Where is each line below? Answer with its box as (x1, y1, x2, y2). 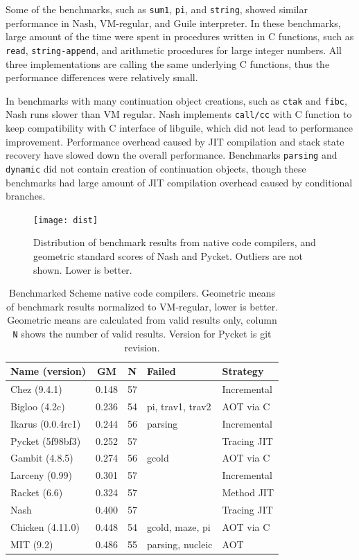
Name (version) (10, 364, 86, 378)
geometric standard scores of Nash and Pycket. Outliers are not (33, 248, 303, 263)
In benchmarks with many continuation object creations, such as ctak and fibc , (6, 93, 347, 107)
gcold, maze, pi (146, 519, 211, 534)
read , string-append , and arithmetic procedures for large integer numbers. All (6, 42, 342, 57)
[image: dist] (33, 215, 98, 225)
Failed (146, 364, 176, 378)
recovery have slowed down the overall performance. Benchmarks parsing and (6, 148, 338, 162)
